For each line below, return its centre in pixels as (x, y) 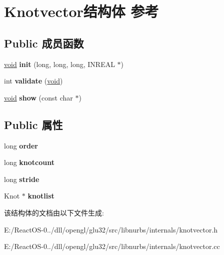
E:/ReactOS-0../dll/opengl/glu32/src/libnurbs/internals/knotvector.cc (112, 246)
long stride (22, 179)
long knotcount (29, 162)
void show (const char (38, 97)
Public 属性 (33, 124)
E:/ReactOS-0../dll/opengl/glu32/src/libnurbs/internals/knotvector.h (111, 229)
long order (21, 145)
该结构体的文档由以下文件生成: (54, 212)
